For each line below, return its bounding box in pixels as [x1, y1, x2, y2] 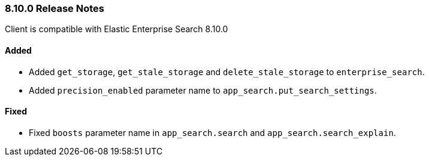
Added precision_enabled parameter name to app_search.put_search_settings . [29, 85, 377, 95]
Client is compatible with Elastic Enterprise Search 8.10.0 [5, 24, 228, 35]
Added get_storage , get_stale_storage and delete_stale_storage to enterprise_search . [29, 66, 425, 77]
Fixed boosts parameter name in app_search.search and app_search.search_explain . [29, 127, 396, 138]
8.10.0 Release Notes [5, 2, 104, 14]
